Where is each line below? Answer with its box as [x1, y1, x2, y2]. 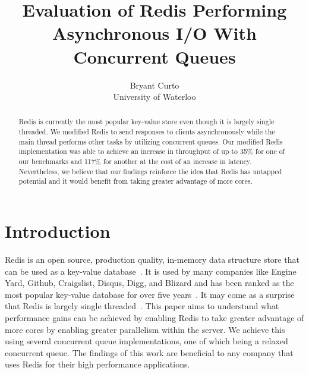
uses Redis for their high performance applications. [5, 358, 190, 370]
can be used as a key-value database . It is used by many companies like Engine [5, 265, 297, 277]
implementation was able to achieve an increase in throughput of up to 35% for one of [18, 146, 285, 156]
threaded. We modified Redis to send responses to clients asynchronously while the [18, 127, 275, 137]
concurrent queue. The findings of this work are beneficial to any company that [5, 346, 294, 359]
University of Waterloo [113, 90, 196, 103]
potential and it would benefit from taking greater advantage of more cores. [18, 176, 253, 186]
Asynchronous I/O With [52, 21, 257, 45]
